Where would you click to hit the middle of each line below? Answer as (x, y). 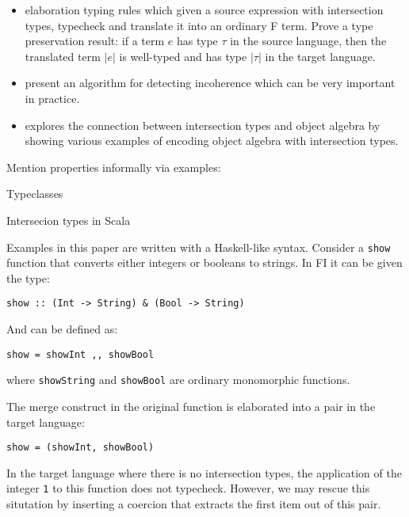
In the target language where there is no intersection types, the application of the (204, 472)
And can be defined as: (62, 329)
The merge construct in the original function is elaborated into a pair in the (191, 406)
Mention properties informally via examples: (114, 167)
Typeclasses (35, 194)
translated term (63, 56)
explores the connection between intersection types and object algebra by (203, 125)
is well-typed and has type (183, 56)
